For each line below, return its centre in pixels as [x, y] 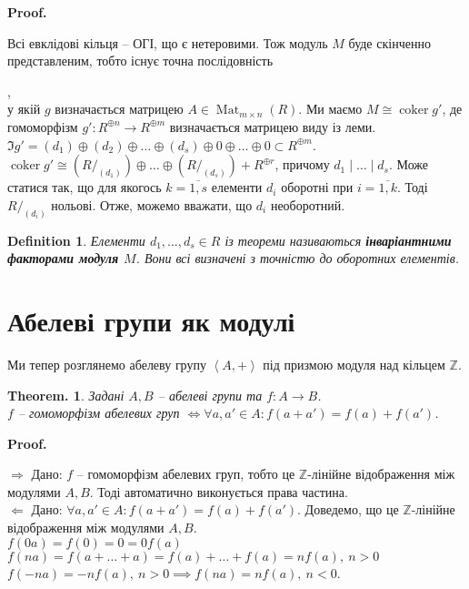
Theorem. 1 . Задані [66, 395]
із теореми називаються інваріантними [338, 240]
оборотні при [317, 187]
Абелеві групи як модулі [151, 320]
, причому [302, 164]
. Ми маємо [330, 109]
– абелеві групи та [210, 395]
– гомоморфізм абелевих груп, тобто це [186, 474]
